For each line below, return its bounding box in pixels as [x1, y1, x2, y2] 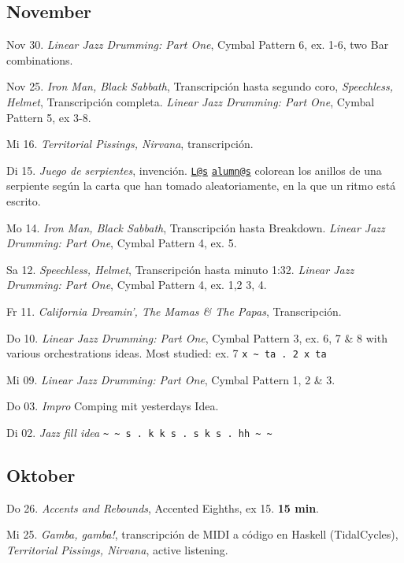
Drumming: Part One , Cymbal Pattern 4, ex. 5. [6, 235, 237, 251]
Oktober [6, 463, 76, 487]
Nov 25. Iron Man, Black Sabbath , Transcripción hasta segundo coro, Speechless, [6, 78, 394, 94]
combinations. [6, 51, 73, 68]
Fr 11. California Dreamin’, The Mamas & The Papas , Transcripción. [6, 302, 342, 319]
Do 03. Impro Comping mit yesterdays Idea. [6, 398, 219, 414]
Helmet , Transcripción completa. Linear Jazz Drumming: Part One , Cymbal [6, 93, 375, 109]
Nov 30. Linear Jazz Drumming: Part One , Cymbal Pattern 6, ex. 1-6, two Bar [6, 36, 389, 53]
